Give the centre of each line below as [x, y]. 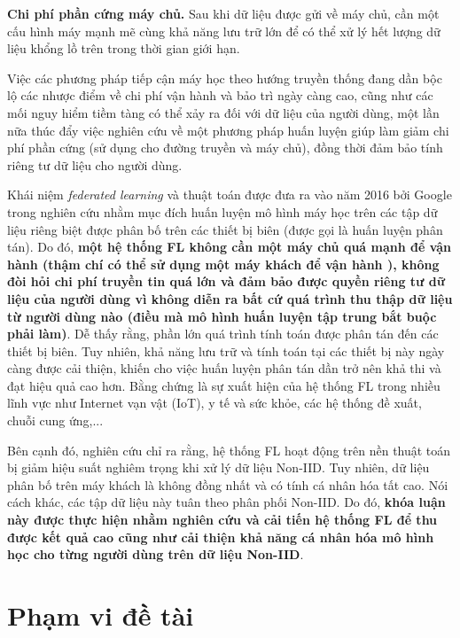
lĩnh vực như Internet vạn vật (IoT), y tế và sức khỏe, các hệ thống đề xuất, [214, 403]
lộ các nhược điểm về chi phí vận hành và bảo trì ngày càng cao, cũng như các [220, 95]
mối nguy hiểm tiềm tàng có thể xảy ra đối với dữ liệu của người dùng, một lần [223, 112]
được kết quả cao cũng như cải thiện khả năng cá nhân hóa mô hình [221, 537]
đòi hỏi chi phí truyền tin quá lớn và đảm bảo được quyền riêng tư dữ [226, 281]
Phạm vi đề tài [101, 615]
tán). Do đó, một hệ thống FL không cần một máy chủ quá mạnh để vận [230, 247]
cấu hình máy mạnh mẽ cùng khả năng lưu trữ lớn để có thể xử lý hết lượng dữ [224, 31]
